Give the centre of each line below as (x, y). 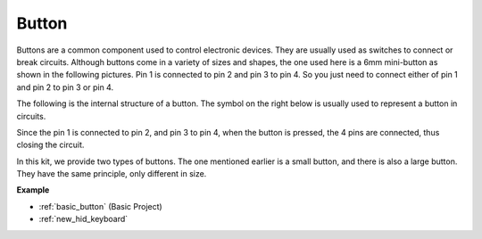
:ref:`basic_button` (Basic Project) (100, 206)
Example (33, 190)
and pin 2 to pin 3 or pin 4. (65, 87)
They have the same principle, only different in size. (112, 174)
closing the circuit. (50, 145)
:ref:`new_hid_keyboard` (83, 219)
